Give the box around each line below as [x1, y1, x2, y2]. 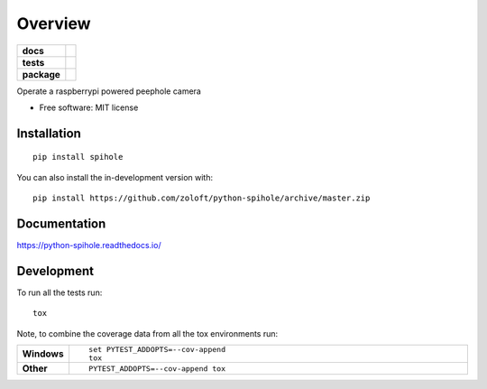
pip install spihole [32, 152, 124, 162]
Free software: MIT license [39, 102, 139, 113]
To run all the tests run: [16, 287, 103, 298]
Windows [22, 347, 64, 360]
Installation [16, 125, 81, 141]
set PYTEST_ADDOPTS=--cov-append [88, 345, 225, 355]
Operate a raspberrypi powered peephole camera [16, 86, 202, 97]
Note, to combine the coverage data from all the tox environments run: [16, 328, 279, 338]
